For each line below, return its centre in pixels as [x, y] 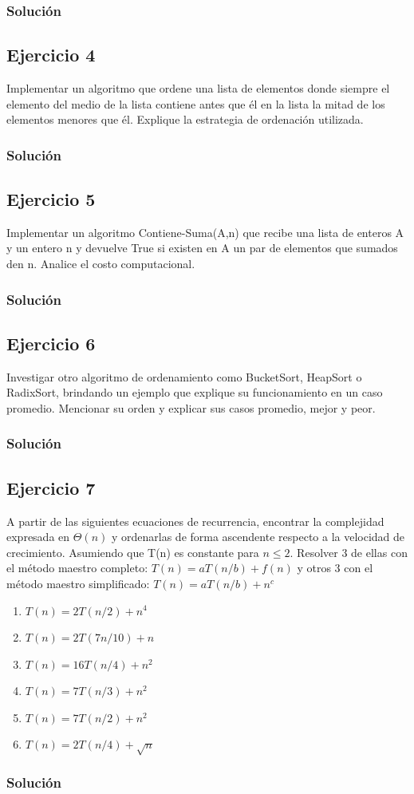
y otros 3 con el [335, 568]
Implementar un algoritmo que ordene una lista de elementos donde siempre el [198, 88]
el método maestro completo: [77, 568]
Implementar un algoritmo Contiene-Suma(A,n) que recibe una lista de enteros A [205, 232]
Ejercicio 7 [51, 487]
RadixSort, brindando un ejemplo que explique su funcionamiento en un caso [195, 392]
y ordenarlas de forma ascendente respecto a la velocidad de [258, 537]
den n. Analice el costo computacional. [101, 264]
